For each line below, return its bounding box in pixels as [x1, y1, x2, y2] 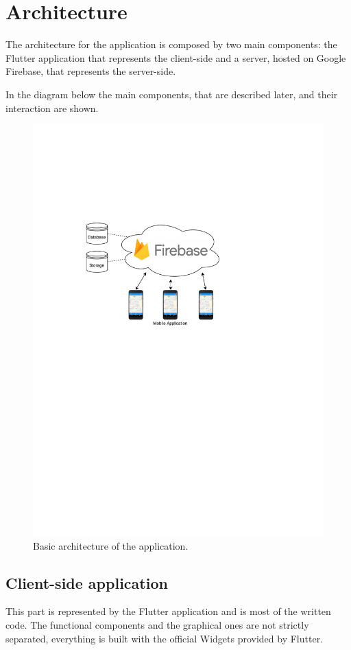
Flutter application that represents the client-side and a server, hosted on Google [5, 50, 346, 65]
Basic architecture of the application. [33, 538, 189, 552]
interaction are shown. [5, 100, 99, 115]
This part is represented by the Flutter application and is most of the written [5, 604, 331, 618]
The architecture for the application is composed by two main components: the [5, 37, 337, 52]
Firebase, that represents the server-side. [5, 64, 176, 78]
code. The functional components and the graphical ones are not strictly [5, 617, 309, 631]
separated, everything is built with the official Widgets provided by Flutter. [5, 631, 324, 645]
